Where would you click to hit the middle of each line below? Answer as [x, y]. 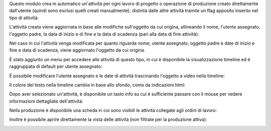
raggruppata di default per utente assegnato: [56, 67]
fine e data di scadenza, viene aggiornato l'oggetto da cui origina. [77, 50]
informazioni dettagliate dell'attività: [46, 101]
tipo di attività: [24, 18]
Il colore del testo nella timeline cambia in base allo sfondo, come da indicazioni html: [97, 85]
